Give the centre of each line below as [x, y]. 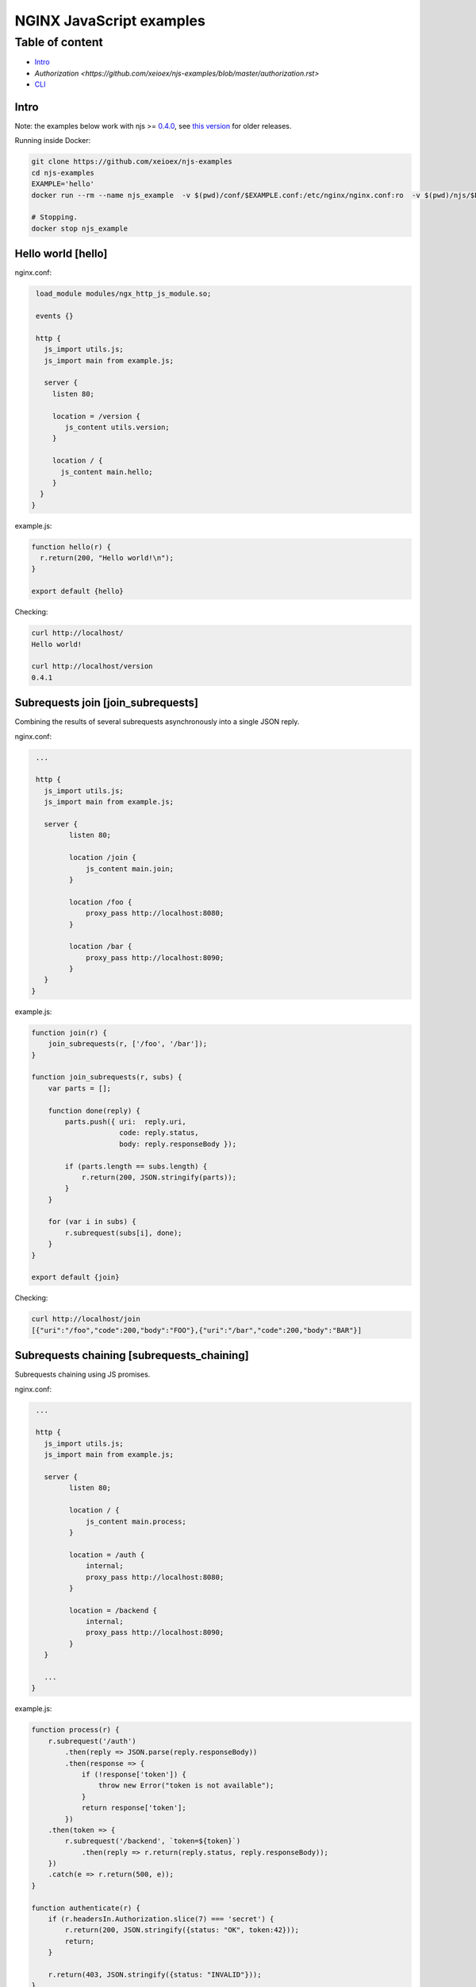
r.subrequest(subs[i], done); [123, 1233]
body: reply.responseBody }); [178, 1144]
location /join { [102, 858]
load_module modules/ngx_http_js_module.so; [124, 294]
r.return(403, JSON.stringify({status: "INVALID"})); [155, 1974]
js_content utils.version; [117, 427]
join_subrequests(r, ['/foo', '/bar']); [128, 1044]
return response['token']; [134, 1808]
